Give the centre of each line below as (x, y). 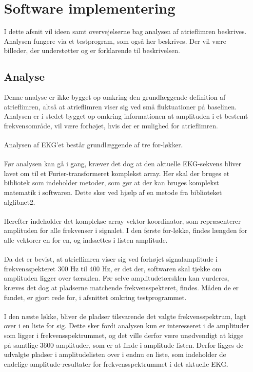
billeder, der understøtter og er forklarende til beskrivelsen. (92, 50)
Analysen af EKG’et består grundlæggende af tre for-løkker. (94, 145)
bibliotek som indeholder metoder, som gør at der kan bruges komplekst (112, 183)
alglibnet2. (19, 202)
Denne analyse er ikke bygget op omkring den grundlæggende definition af (115, 97)
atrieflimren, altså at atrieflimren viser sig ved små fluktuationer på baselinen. (120, 106)
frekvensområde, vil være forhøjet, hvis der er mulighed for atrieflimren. (111, 125)
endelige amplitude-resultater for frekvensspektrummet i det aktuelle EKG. (116, 363)
